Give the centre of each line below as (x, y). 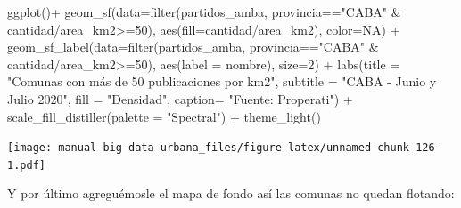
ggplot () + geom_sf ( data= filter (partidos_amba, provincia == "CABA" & (204, 12)
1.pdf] (26, 165)
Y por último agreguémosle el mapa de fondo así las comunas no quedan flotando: (231, 193)
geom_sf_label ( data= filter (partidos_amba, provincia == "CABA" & (193, 47)
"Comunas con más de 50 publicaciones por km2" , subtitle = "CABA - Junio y (222, 81)
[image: (30, 148)
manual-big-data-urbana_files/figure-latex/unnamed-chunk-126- (250, 148)
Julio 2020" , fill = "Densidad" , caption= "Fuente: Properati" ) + (180, 98)
